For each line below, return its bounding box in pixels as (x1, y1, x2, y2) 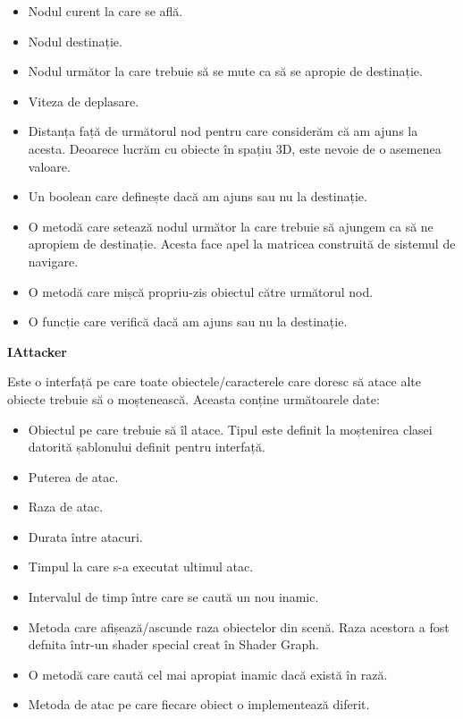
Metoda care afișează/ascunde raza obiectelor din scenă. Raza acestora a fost (28, 617, 450, 636)
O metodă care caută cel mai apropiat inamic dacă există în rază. (28, 664, 388, 683)
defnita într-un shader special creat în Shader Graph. (28, 635, 320, 654)
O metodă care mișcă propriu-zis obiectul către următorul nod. (28, 282, 374, 300)
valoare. (28, 156, 71, 175)
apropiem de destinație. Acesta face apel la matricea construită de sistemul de (28, 234, 456, 253)
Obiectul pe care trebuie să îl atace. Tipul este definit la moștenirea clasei (28, 419, 433, 438)
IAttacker (7, 342, 67, 360)
